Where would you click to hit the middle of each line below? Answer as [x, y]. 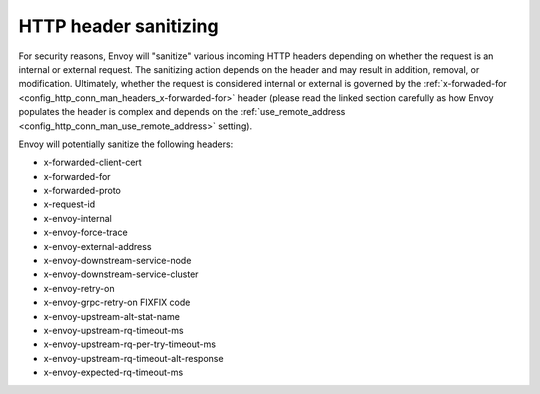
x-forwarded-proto [82, 191]
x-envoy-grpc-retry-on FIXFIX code [117, 302]
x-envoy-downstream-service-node [117, 261]
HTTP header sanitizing [118, 26]
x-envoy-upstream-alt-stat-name [111, 316]
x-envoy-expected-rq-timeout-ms [113, 372]
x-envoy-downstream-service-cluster [121, 274]
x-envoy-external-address [97, 246]
